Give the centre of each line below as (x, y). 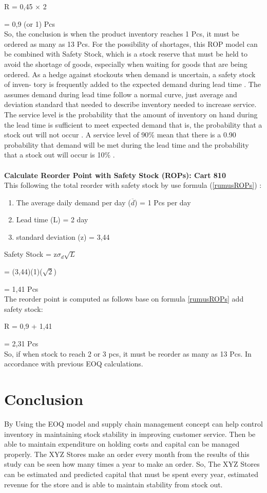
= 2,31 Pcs (21, 344)
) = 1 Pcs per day (163, 202)
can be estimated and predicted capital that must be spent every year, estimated (131, 474)
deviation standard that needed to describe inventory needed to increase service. (130, 104)
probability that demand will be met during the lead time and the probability (127, 144)
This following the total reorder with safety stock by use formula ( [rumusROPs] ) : (133, 185)
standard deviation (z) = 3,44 (63, 236)
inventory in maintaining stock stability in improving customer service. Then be (130, 434)
